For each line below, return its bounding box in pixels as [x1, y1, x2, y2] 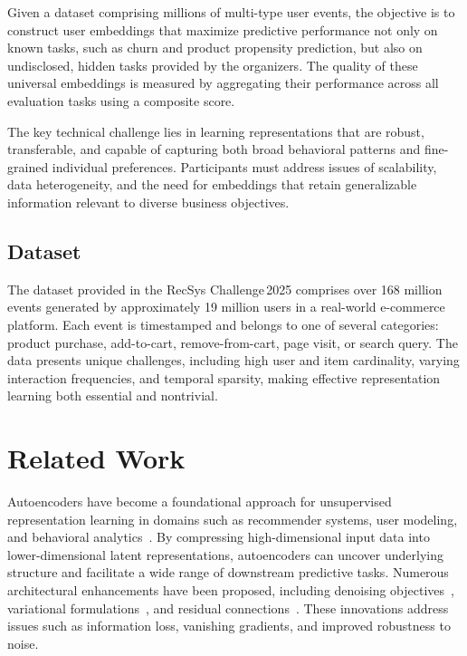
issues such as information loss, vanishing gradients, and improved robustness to [7, 616, 451, 635]
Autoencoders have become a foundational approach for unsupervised [7, 492, 392, 511]
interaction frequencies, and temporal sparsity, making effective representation [7, 368, 441, 387]
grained [7, 157, 49, 176]
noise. [7, 633, 39, 652]
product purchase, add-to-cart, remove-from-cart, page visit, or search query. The [7, 333, 458, 352]
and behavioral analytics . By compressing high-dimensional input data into [7, 527, 430, 546]
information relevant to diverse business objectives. [7, 192, 290, 211]
